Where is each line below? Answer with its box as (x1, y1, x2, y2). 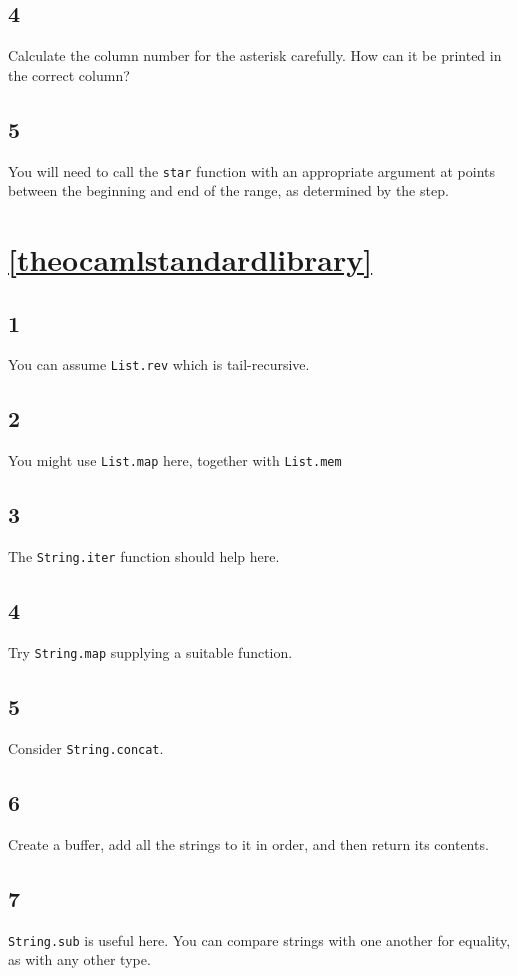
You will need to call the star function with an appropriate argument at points (8, 160, 495, 181)
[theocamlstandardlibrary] (8, 239, 373, 280)
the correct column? (8, 64, 130, 85)
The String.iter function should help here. (8, 546, 280, 567)
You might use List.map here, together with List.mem (8, 450, 342, 471)
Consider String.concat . (8, 737, 164, 758)
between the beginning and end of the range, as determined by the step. (8, 180, 449, 201)
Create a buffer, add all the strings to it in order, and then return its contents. (8, 833, 489, 854)
